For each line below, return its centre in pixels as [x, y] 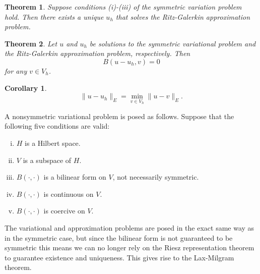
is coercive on [64, 211]
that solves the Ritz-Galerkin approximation [183, 16]
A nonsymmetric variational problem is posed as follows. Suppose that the [119, 116]
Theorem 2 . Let [31, 43]
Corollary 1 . [26, 88]
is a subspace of [47, 160]
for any [16, 70]
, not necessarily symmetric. [156, 177]
